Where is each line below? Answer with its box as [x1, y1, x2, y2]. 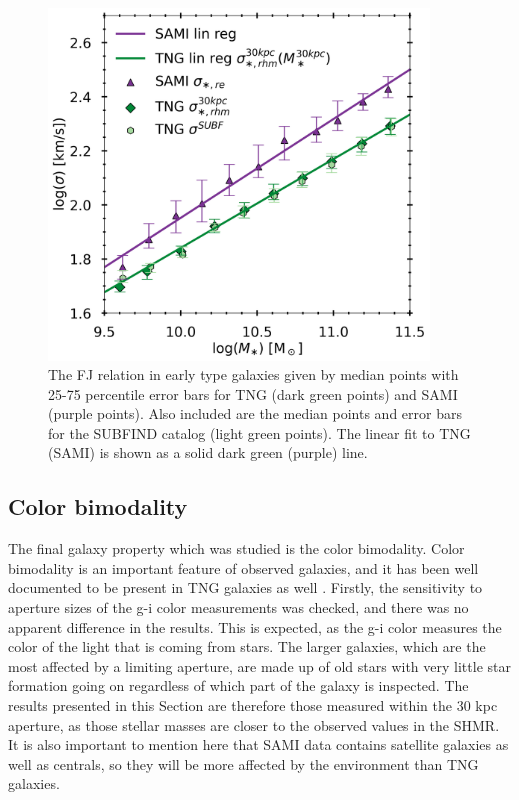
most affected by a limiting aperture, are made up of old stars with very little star [8, 655, 511, 676]
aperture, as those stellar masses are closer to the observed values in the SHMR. [8, 714, 500, 735]
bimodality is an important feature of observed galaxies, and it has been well [8, 557, 479, 578]
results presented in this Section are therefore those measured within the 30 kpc [8, 695, 498, 716]
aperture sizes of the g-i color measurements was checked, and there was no [8, 597, 469, 618]
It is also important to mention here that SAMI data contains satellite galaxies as [8, 734, 509, 755]
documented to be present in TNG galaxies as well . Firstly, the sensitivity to [8, 577, 483, 598]
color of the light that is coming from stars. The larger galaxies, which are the [8, 636, 486, 657]
